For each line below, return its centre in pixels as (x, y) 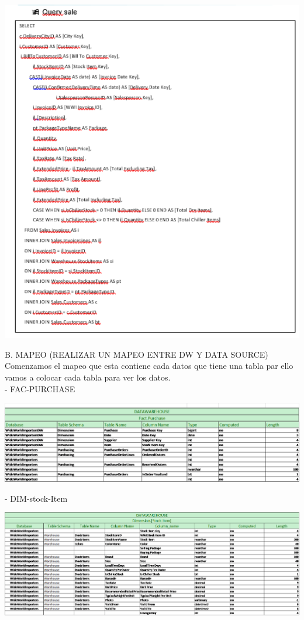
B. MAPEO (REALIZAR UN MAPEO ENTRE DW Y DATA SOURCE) (137, 354)
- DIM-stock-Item (36, 498)
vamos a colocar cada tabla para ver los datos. (88, 377)
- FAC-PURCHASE (40, 388)
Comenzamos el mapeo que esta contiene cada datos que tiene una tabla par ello (149, 366)
